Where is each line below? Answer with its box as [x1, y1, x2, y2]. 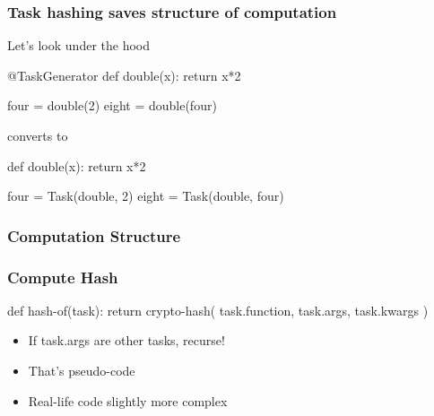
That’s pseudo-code [28, 361, 135, 380]
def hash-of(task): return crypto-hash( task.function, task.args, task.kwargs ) [7, 300, 429, 319]
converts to [7, 126, 68, 144]
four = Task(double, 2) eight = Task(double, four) [7, 186, 284, 205]
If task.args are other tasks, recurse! [28, 331, 225, 350]
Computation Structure [7, 224, 181, 247]
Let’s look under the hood [7, 36, 150, 55]
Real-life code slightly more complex [28, 391, 228, 410]
